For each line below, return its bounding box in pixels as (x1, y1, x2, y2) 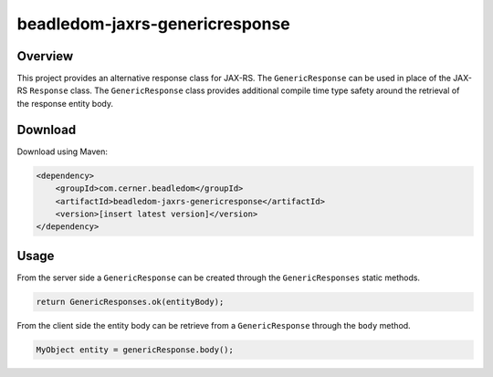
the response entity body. (16, 98, 114, 109)
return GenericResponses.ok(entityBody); (36, 297, 225, 307)
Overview (16, 48, 74, 64)
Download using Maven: (16, 146, 109, 157)
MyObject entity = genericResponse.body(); (36, 344, 235, 355)
